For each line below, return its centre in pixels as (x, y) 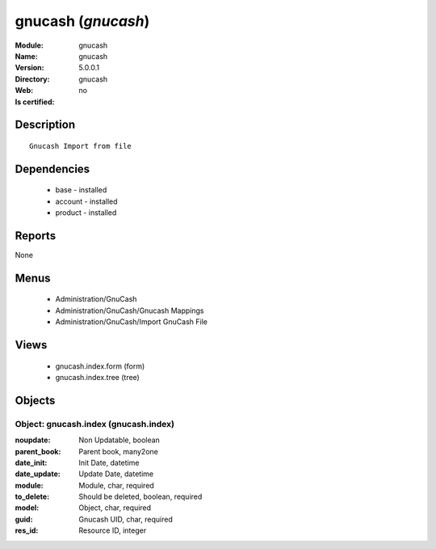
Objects (35, 400)
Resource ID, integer (113, 530)
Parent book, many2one (119, 451)
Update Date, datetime (116, 474)
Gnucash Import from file (81, 146)
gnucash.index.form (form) (100, 366)
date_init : (31, 462)
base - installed (81, 190)
